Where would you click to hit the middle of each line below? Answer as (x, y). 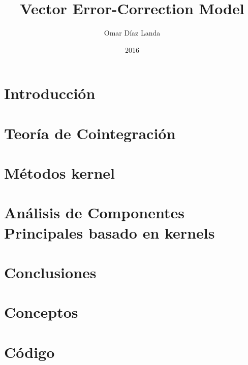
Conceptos (41, 312)
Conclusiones (50, 272)
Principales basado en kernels (110, 232)
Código (29, 352)
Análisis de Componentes (94, 212)
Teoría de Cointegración (90, 133)
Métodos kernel (59, 173)
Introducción (50, 93)
